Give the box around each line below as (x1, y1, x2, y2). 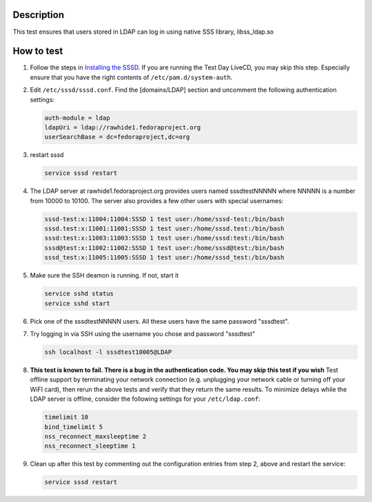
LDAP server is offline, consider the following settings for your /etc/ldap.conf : (30, 395, 261, 403)
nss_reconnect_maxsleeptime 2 (44, 432, 147, 440)
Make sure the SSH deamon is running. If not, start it (30, 271, 179, 280)
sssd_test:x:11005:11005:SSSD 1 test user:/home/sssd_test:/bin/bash (44, 253, 285, 262)
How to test (12, 45, 63, 57)
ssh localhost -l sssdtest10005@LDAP (44, 348, 172, 356)
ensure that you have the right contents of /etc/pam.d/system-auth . (30, 73, 233, 81)
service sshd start (44, 300, 110, 307)
